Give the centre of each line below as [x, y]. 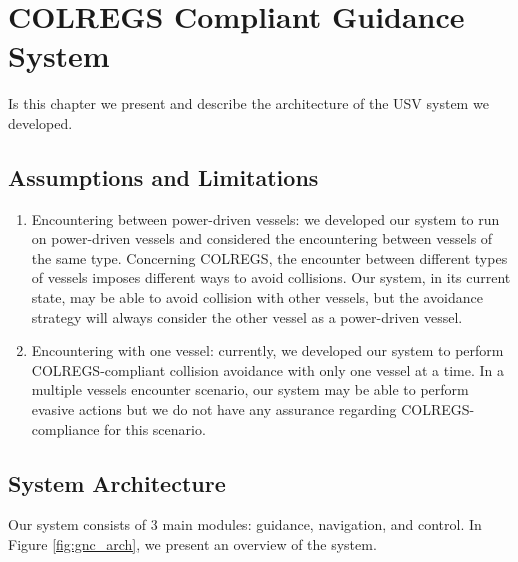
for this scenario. [155, 428]
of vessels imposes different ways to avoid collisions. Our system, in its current [271, 277]
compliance [65, 428]
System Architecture [117, 482]
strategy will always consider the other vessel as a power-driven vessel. [247, 316]
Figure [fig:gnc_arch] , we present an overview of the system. [192, 544]
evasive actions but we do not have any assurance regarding [214, 409]
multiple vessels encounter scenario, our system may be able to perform [250, 389]
